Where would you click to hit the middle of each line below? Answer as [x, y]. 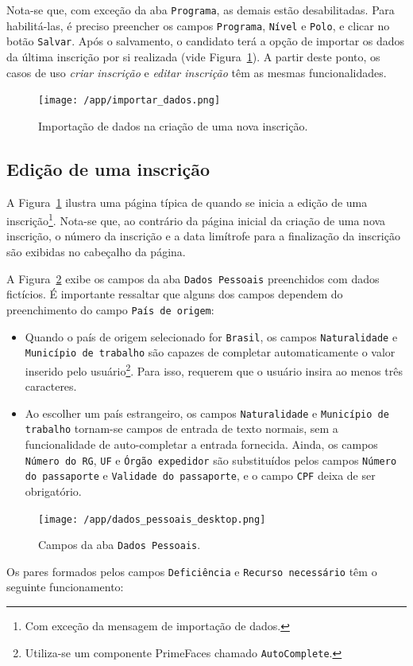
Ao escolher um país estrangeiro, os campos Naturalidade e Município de [207, 413]
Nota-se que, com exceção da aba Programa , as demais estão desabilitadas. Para [201, 10]
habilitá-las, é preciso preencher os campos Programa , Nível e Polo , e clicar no [198, 25]
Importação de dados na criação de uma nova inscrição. [173, 125]
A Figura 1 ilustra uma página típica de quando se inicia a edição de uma [187, 202]
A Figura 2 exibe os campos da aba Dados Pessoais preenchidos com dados [193, 278]
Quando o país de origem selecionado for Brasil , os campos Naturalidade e [211, 336]
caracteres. [51, 386]
